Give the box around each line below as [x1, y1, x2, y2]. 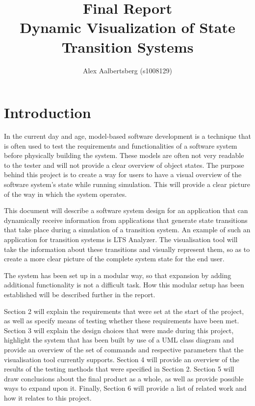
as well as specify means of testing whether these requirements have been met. [4, 315, 239, 326]
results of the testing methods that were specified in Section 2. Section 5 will [4, 364, 234, 374]
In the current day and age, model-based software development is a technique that [4, 131, 251, 141]
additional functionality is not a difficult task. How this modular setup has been [4, 280, 244, 290]
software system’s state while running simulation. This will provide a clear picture [4, 179, 250, 189]
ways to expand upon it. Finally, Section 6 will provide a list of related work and [4, 383, 247, 393]
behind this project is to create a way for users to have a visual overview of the [4, 169, 242, 180]
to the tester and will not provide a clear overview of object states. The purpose [4, 159, 244, 170]
